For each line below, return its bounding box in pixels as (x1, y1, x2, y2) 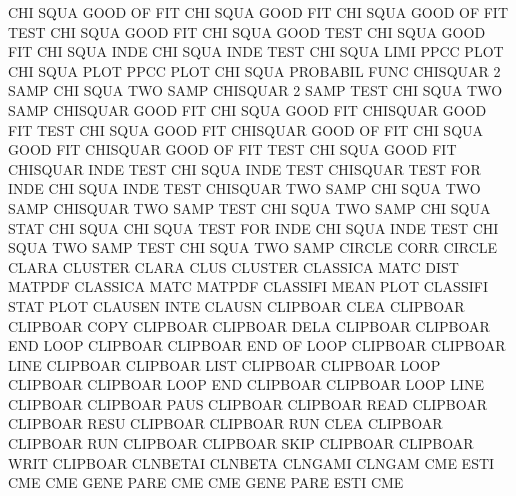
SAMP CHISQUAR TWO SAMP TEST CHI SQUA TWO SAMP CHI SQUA (8, 197, 491, 218)
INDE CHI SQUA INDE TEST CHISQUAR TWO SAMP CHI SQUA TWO (8, 178, 481, 199)
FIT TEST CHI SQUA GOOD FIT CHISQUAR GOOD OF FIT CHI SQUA (8, 119, 484, 140)
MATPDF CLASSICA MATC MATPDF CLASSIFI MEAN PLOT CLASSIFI (8, 276, 488, 297)
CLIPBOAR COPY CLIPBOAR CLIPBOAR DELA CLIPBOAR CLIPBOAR (8, 315, 490, 336)
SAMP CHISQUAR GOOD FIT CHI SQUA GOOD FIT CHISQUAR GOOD (8, 99, 487, 120)
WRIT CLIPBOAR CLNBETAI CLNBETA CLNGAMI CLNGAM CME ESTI (8, 452, 495, 473)
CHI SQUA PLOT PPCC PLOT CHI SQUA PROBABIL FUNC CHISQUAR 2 (8, 60, 501, 81)
